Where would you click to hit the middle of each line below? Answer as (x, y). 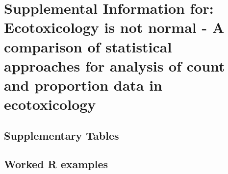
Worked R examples (56, 164)
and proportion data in (83, 85)
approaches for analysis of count (114, 65)
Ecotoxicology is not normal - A (114, 27)
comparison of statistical (88, 46)
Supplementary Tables (62, 135)
